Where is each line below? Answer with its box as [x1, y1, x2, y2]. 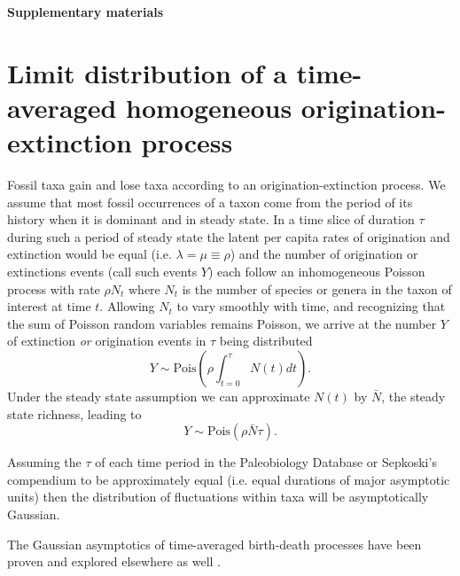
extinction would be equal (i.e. [7, 245, 172, 263]
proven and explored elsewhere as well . [7, 552, 221, 571]
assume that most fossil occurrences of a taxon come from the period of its [7, 192, 413, 211]
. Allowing [99, 297, 155, 315]
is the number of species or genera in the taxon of [182, 279, 452, 298]
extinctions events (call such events [7, 262, 198, 281]
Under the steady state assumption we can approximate [7, 387, 310, 406]
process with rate [7, 279, 100, 298]
